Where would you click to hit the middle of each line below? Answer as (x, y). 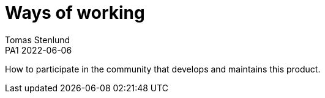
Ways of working (75, 13)
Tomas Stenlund (38, 40)
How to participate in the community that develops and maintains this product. (163, 69)
